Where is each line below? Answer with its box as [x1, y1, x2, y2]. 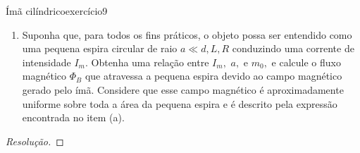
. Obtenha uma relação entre [85, 54, 209, 69]
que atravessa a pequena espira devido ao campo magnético [85, 68, 342, 83]
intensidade [22, 54, 71, 69]
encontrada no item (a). [22, 110, 125, 125]
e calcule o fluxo [271, 54, 341, 69]
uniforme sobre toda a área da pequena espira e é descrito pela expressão [22, 96, 337, 111]
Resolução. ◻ [6, 133, 64, 148]
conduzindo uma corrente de [232, 41, 354, 56]
